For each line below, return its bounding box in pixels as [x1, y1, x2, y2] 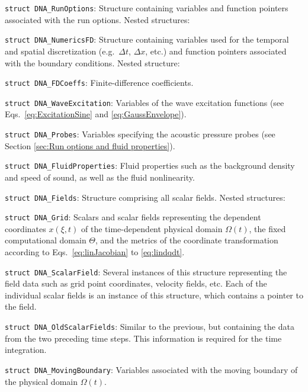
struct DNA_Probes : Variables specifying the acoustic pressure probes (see [5, 128, 275, 140]
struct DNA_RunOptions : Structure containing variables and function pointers [5, 2, 288, 14]
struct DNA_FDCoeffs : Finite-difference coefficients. [5, 76, 194, 89]
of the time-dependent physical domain [81, 222, 223, 234]
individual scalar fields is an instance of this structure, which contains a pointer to [5, 288, 303, 301]
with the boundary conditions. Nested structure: [5, 56, 180, 69]
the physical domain [5, 375, 78, 387]
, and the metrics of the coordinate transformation [95, 234, 278, 246]
